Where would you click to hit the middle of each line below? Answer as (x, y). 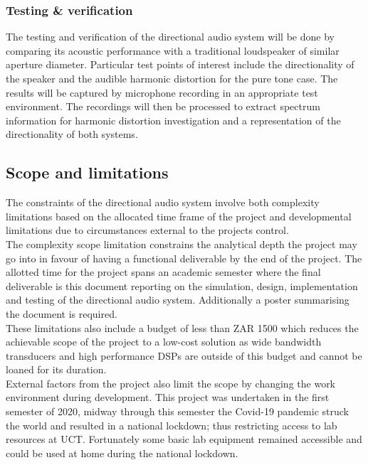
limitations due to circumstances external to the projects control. (147, 230)
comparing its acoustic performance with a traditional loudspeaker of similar (173, 50)
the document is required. (62, 313)
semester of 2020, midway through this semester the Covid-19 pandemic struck (178, 411)
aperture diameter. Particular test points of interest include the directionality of (180, 64)
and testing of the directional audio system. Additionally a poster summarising (178, 300)
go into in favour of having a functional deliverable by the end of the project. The (184, 258)
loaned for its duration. (56, 369)
